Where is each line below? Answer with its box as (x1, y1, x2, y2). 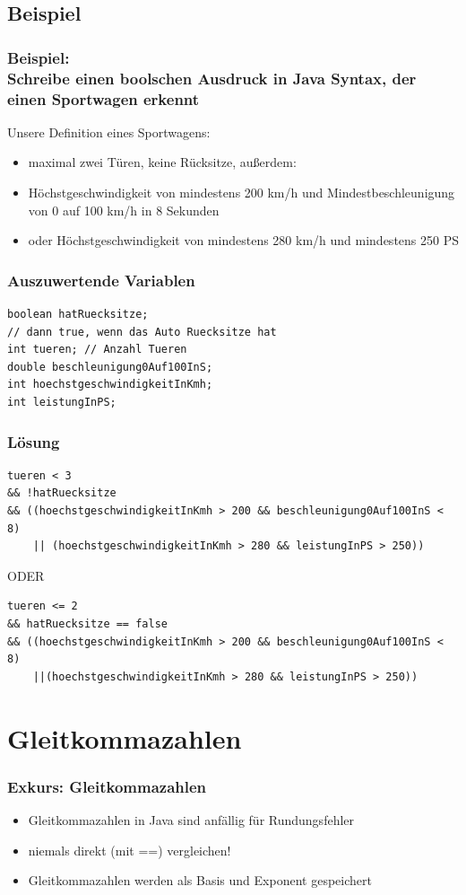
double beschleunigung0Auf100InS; (7, 360, 213, 373)
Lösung (7, 430, 60, 452)
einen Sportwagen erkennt (7, 87, 200, 110)
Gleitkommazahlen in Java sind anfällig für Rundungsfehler (28, 810, 355, 829)
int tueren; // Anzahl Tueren (7, 343, 187, 356)
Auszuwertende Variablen (7, 268, 195, 291)
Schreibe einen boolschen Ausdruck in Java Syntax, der (7, 66, 417, 89)
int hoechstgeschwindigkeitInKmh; (7, 378, 213, 391)
